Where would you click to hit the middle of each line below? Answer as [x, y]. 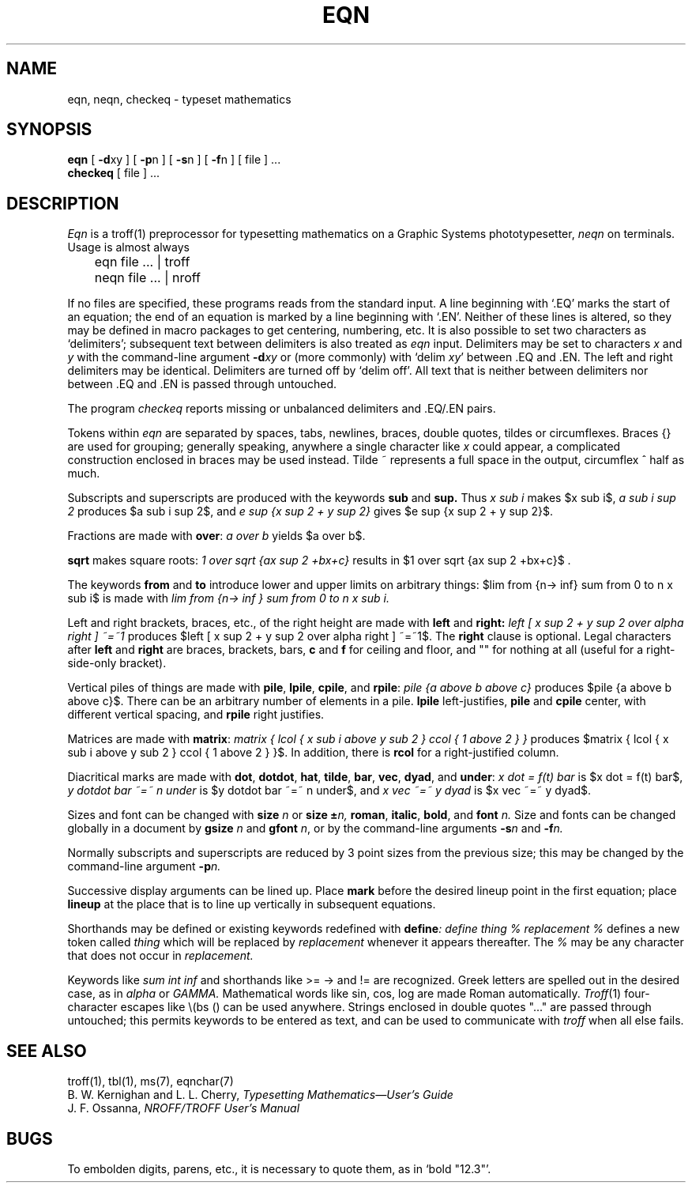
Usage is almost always [128, 247]
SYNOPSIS [49, 130]
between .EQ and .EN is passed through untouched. [202, 384]
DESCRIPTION [63, 203]
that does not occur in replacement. [160, 956]
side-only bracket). [117, 663]
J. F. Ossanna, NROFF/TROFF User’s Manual [184, 1108]
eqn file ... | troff [142, 262]
